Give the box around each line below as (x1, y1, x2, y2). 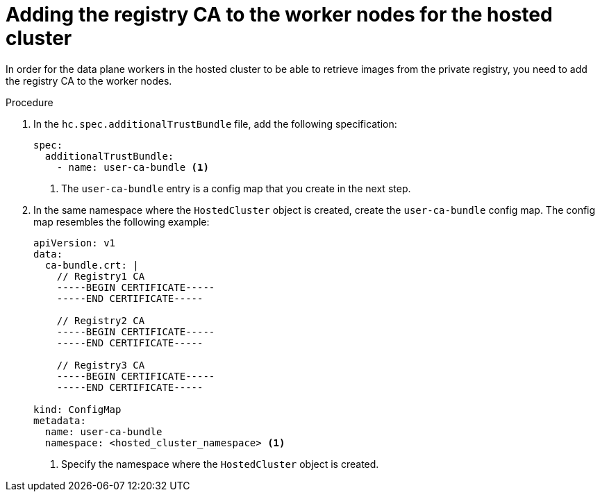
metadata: (33, 414, 86, 426)
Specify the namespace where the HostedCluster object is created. (61, 457, 379, 470)
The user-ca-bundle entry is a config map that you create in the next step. (61, 182, 411, 194)
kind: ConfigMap (33, 403, 122, 415)
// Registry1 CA (56, 270, 145, 282)
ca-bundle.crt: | (44, 259, 139, 271)
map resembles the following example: (33, 215, 210, 228)
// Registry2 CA (56, 314, 145, 326)
